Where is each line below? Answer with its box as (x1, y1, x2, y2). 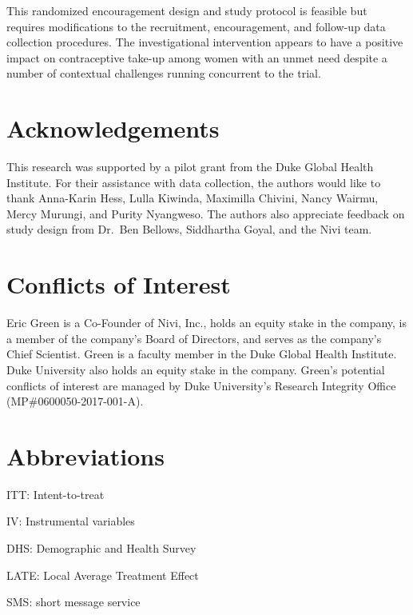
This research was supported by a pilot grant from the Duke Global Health (6, 158, 374, 175)
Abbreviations (6, 439, 165, 472)
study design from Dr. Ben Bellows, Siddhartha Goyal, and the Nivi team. (6, 221, 372, 238)
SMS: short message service (6, 593, 141, 610)
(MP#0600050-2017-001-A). (6, 393, 144, 409)
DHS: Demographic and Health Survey (6, 540, 197, 557)
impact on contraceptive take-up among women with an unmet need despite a (6, 49, 387, 66)
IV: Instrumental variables (6, 513, 135, 529)
